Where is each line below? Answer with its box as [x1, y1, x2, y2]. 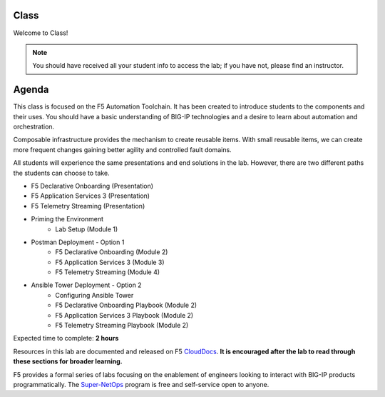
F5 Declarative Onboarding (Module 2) [55, 248, 168, 256]
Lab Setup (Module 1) [55, 225, 118, 233]
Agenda [13, 84, 49, 96]
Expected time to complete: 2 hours [13, 334, 119, 343]
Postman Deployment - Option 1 [31, 238, 125, 246]
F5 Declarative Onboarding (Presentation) [31, 181, 153, 190]
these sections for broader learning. [13, 357, 123, 366]
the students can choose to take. [13, 169, 110, 177]
